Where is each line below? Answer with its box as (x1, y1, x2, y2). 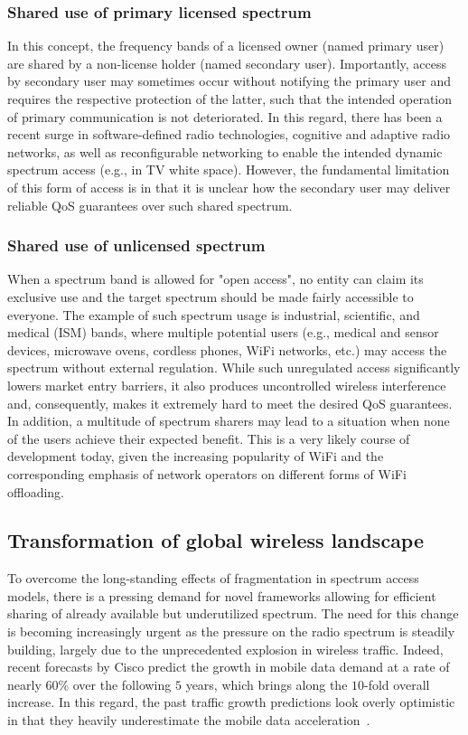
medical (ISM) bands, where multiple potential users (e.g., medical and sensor (7, 323, 439, 342)
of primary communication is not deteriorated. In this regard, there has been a (7, 107, 443, 126)
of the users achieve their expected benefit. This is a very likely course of (7, 429, 410, 448)
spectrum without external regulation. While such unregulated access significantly (7, 358, 461, 377)
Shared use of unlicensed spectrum (7, 234, 266, 257)
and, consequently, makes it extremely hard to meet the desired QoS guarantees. (7, 393, 453, 412)
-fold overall (364, 674, 430, 693)
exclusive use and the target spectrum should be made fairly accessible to (7, 287, 414, 306)
